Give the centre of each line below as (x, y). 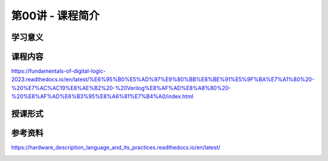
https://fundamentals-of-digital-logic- (59, 71)
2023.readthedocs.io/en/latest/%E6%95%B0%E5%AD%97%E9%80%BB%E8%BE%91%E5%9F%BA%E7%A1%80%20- (163, 79)
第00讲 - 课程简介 (56, 16)
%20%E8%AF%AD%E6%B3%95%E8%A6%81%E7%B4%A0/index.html (102, 96)
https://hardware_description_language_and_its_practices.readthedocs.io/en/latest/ (116, 148)
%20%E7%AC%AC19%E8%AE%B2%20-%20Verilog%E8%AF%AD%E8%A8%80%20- (121, 88)
